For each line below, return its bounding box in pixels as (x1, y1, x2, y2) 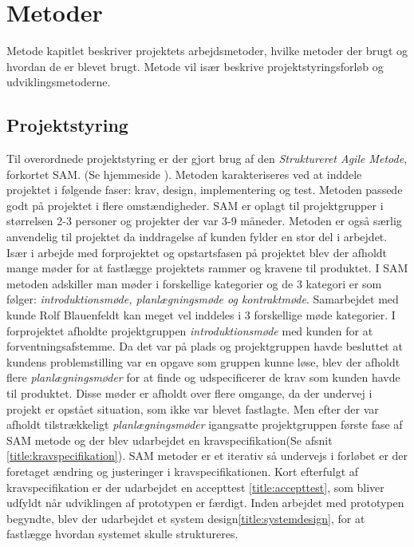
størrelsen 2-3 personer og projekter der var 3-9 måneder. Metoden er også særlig (6, 212, 402, 229)
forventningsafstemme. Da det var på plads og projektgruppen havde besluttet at (6, 338, 403, 355)
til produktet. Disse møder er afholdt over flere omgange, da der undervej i (6, 385, 373, 402)
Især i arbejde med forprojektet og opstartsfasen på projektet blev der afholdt (6, 244, 388, 260)
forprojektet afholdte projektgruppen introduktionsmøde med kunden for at (6, 322, 373, 339)
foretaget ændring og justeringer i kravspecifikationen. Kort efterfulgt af (6, 462, 359, 479)
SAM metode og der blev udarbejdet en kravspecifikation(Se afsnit (6, 431, 333, 448)
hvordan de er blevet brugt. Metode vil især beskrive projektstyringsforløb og (6, 57, 384, 74)
